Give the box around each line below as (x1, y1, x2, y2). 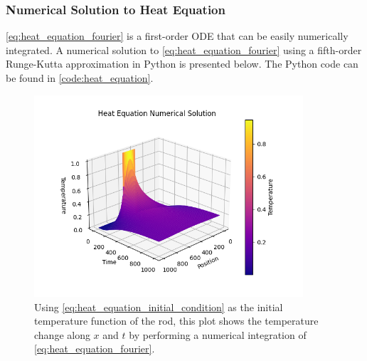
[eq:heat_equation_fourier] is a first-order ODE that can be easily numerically (6, 28, 349, 43)
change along (34, 327, 90, 342)
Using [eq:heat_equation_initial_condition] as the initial (34, 299, 283, 314)
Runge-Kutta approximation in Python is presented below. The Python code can (6, 56, 358, 71)
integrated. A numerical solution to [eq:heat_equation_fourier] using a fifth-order (6, 42, 362, 57)
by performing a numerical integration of (129, 327, 307, 342)
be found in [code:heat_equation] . (6, 70, 154, 85)
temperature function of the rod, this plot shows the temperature (34, 313, 319, 328)
